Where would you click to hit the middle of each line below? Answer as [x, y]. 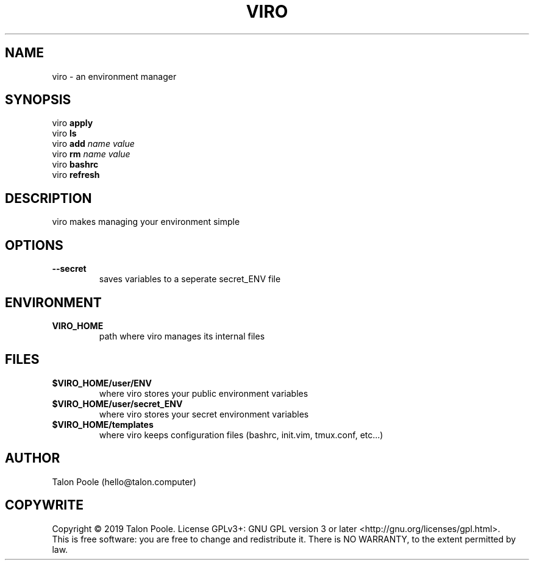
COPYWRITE [44, 505]
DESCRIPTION [48, 198]
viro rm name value [91, 154]
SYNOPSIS [38, 100]
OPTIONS [34, 245]
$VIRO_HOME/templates [103, 424]
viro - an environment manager [114, 76]
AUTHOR [33, 458]
